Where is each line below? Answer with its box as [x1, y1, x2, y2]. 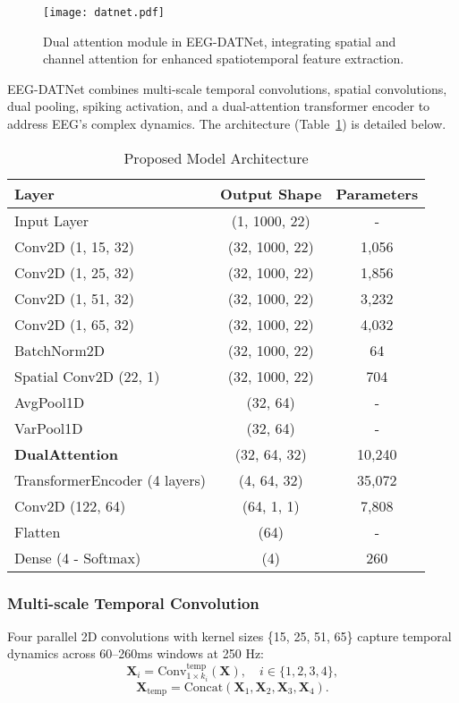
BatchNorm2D [14, 339, 105, 360]
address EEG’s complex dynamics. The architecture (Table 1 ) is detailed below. [7, 114, 446, 133]
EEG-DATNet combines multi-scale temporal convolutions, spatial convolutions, [7, 79, 447, 97]
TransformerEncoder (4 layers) [14, 469, 206, 490]
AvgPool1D [14, 391, 85, 412]
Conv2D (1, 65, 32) [14, 313, 135, 335]
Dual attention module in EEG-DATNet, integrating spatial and [43, 31, 396, 50]
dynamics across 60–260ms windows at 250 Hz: [7, 644, 264, 663]
